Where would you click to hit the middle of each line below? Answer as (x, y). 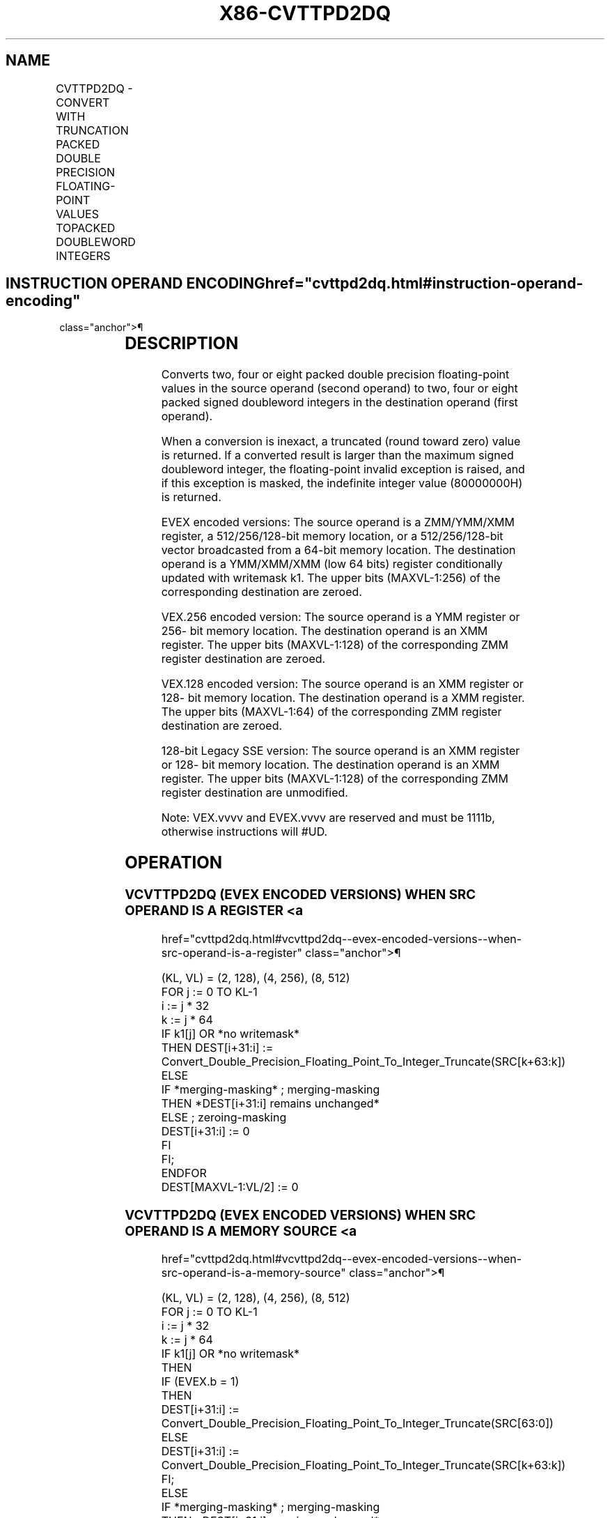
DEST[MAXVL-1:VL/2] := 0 (230, 1187)
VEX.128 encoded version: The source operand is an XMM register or (342, 684)
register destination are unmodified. (255, 793)
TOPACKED (86, 228)
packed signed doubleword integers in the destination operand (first (339, 402)
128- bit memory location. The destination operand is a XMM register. (343, 698)
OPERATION (173, 863)
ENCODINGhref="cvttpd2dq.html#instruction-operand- (385, 284)
